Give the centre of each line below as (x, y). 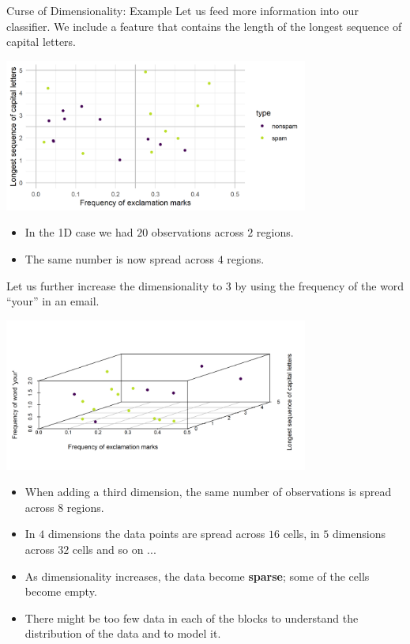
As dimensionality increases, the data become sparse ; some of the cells (197, 576)
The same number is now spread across (120, 258)
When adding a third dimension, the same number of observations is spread (208, 492)
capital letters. (41, 42)
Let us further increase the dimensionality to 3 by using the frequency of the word (205, 285)
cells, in (301, 534)
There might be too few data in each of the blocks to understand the (192, 617)
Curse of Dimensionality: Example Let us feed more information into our (182, 10)
